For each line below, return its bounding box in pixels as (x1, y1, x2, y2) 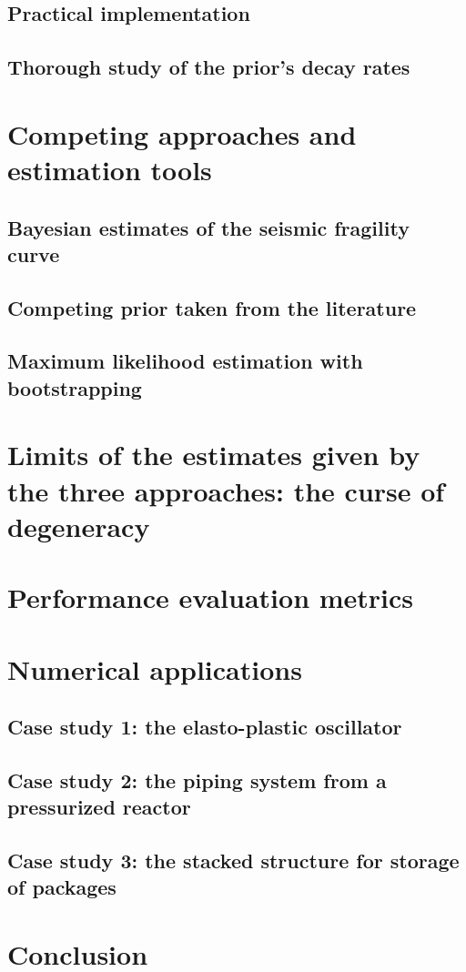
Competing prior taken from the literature (7, 293, 417, 321)
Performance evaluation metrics (7, 579, 414, 616)
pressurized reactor (7, 793, 191, 821)
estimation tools (7, 150, 212, 187)
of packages (7, 873, 116, 901)
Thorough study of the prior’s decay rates (7, 53, 410, 81)
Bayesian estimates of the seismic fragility (7, 213, 410, 241)
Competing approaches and (7, 115, 357, 152)
